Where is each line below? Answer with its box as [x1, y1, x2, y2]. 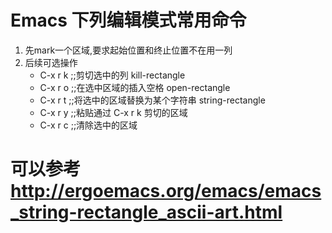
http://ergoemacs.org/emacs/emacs [10, 180, 322, 203]
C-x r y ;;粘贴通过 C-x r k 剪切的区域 [39, 106, 188, 118]
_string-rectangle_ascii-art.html [10, 201, 283, 224]
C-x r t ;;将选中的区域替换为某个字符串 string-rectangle [39, 94, 266, 106]
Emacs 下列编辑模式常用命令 [10, 9, 247, 32]
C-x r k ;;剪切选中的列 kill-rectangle [39, 69, 186, 81]
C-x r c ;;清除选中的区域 [39, 119, 138, 131]
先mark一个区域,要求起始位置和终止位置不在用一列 [24, 44, 233, 56]
